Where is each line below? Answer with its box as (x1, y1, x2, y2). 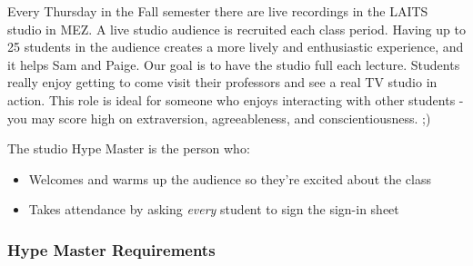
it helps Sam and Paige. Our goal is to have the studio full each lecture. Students (7, 54, 460, 74)
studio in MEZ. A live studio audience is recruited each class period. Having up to (7, 19, 466, 38)
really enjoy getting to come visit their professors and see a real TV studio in (7, 73, 438, 92)
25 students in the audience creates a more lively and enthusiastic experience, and (7, 37, 464, 56)
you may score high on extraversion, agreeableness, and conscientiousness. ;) (7, 108, 431, 127)
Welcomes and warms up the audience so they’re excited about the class (28, 169, 431, 188)
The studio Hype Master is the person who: (7, 139, 250, 158)
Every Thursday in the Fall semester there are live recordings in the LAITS (7, 2, 428, 20)
